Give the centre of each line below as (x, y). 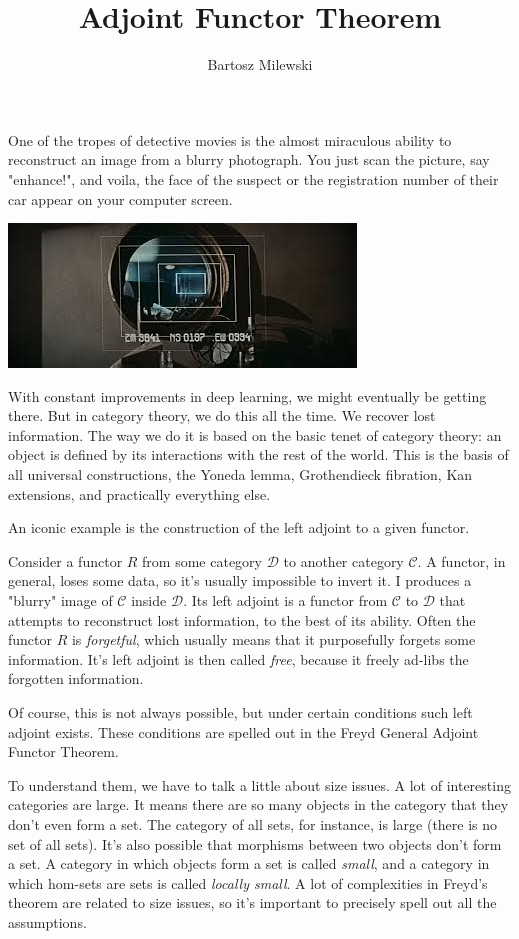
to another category (343, 560)
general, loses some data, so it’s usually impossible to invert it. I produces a (240, 580)
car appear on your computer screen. (120, 198)
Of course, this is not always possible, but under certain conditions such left (240, 712)
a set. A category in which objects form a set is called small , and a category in (249, 863)
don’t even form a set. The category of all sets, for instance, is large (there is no (253, 823)
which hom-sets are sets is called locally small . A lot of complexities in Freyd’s (248, 882)
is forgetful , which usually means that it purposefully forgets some (273, 639)
